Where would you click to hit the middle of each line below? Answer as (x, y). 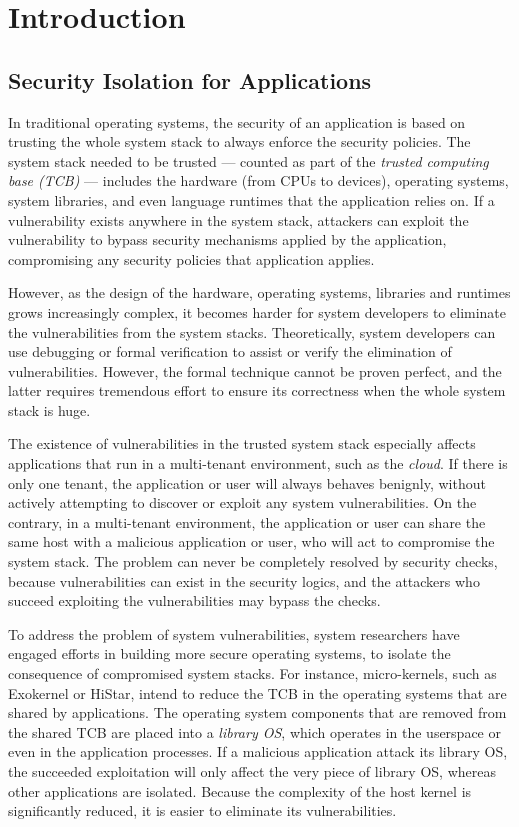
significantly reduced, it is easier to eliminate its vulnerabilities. (202, 810)
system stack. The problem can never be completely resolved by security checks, (253, 561)
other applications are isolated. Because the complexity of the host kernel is (240, 790)
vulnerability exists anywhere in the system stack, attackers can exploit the (238, 219)
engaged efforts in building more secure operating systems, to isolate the (229, 653)
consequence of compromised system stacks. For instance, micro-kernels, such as (252, 673)
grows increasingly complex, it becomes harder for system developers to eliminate (257, 311)
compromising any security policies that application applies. (191, 258)
